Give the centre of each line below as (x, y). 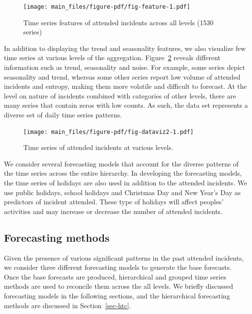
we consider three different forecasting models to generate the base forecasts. (118, 267)
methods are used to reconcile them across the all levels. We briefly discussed (119, 286)
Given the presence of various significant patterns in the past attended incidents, (124, 257)
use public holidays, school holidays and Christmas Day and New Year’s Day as (122, 192)
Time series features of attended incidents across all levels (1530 (118, 22)
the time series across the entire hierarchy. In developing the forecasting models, (123, 173)
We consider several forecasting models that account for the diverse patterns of (121, 163)
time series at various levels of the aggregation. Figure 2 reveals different (112, 58)
